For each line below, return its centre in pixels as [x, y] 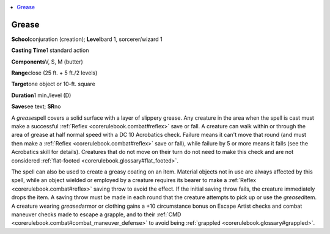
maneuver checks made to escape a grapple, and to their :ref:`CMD [96, 214]
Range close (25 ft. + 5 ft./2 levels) [54, 73]
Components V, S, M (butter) [47, 62]
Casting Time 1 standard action [50, 50]
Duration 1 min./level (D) [41, 95]
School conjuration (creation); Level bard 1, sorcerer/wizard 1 [87, 39]
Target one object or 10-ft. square [53, 84]
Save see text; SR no [36, 106]
